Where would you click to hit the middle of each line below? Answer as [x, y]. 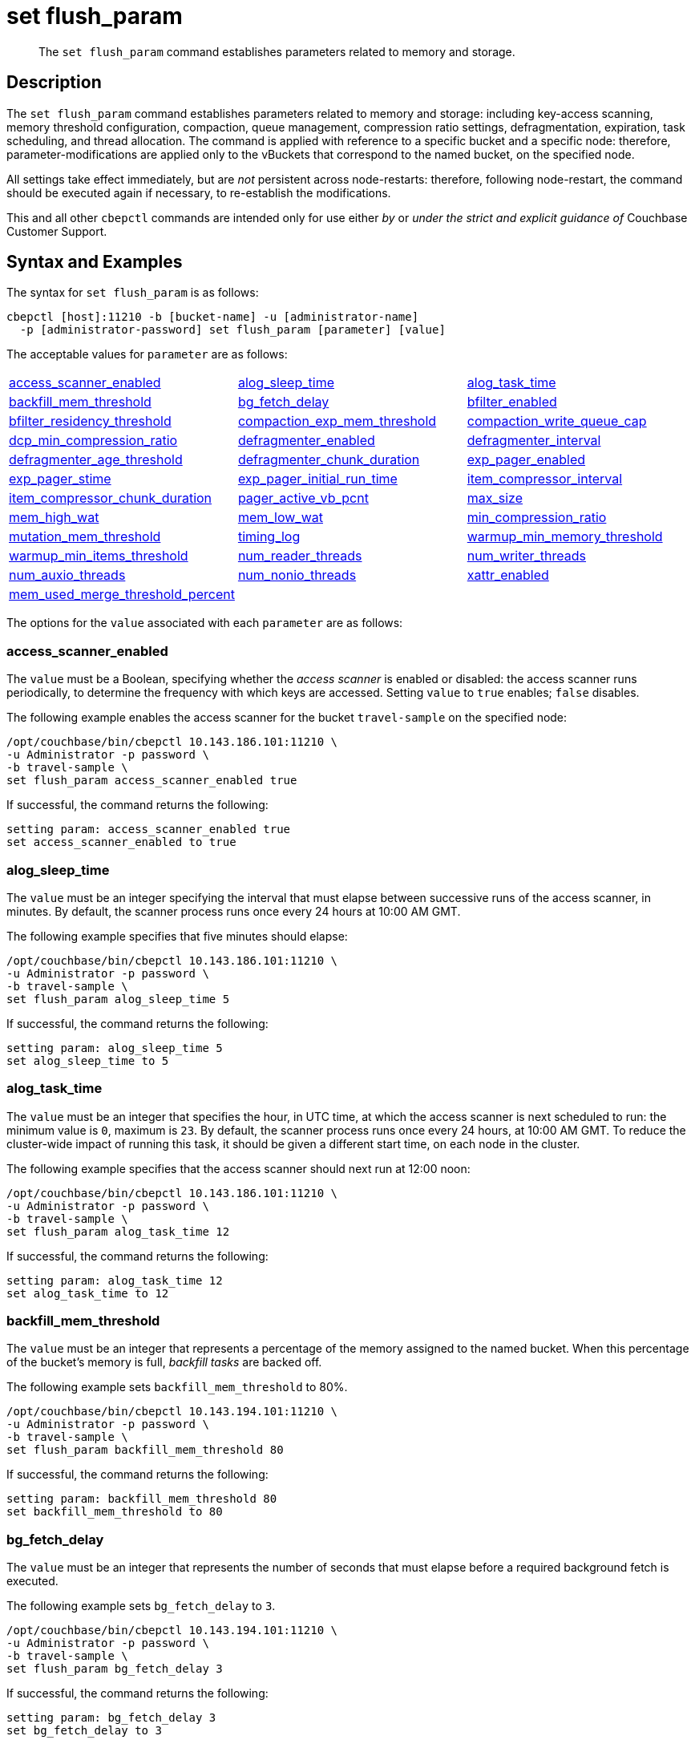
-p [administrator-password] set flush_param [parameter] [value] [232, 330]
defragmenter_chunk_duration [329, 460]
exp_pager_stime [60, 479]
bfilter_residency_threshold [90, 421]
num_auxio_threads [67, 575]
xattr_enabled [508, 575]
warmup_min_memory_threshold [565, 537]
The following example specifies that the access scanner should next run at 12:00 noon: [238, 1168]
